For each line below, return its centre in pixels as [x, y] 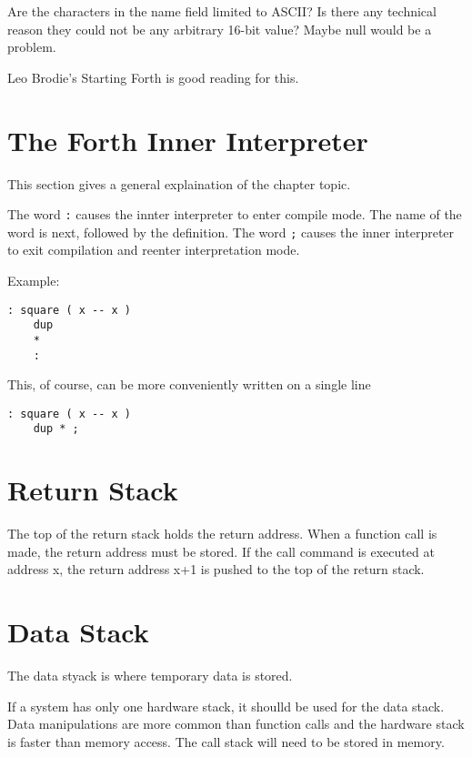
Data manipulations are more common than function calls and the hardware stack [236, 724]
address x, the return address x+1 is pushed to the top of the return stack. [216, 569]
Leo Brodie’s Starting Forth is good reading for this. [153, 77]
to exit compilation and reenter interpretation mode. [154, 250]
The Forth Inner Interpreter [188, 140]
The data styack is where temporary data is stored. [150, 676]
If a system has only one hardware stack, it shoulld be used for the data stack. [226, 706]
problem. [32, 47]
